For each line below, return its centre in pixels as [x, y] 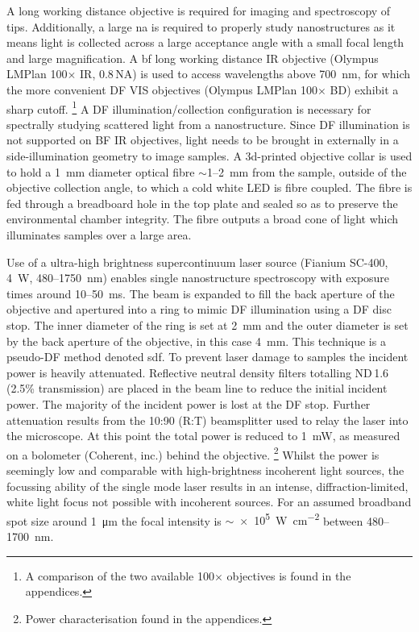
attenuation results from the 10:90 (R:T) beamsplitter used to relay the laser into [207, 420]
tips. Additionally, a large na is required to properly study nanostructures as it [201, 26]
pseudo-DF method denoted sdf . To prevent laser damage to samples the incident [207, 357]
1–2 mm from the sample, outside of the [307, 171]
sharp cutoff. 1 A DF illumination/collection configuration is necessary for [189, 107]
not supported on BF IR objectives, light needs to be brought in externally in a [203, 140]
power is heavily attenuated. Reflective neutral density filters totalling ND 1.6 [198, 372]
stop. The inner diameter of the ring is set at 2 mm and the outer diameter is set [207, 324]
